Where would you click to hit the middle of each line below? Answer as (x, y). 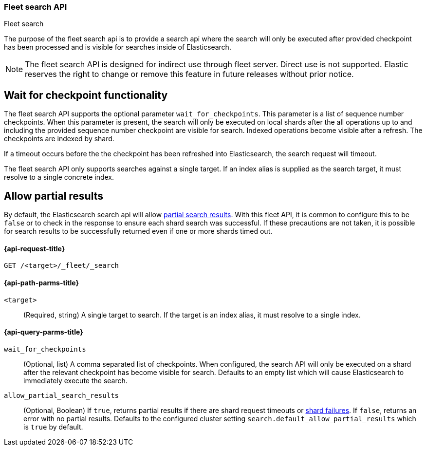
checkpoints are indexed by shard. (59, 139)
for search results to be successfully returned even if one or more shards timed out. (138, 231)
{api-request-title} (35, 248)
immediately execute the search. (75, 380)
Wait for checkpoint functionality (86, 95)
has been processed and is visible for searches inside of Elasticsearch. (118, 47)
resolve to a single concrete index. (59, 177)
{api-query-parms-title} (44, 332)
